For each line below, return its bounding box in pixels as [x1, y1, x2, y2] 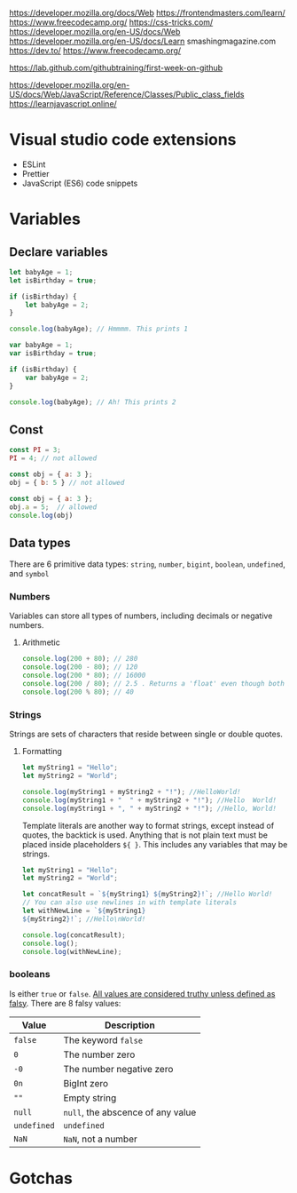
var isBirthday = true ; [9, 349, 98, 358]
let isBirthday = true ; [9, 275, 98, 285]
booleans [9, 968, 51, 981]
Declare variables [9, 244, 108, 259]
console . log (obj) [9, 511, 74, 520]
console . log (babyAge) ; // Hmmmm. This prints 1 [9, 324, 189, 334]
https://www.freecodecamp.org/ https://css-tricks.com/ [9, 17, 214, 28]
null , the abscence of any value [63, 1106, 197, 1118]
